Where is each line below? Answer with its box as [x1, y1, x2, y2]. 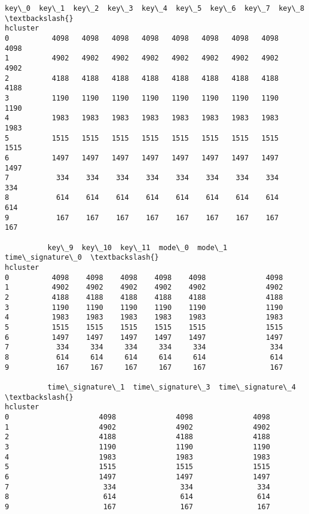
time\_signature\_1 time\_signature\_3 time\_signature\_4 [47, 382, 296, 391]
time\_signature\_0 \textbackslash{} [5, 253, 159, 262]
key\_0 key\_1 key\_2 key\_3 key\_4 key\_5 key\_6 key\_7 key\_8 [5, 4, 305, 13]
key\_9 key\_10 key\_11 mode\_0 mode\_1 [47, 243, 228, 252]
